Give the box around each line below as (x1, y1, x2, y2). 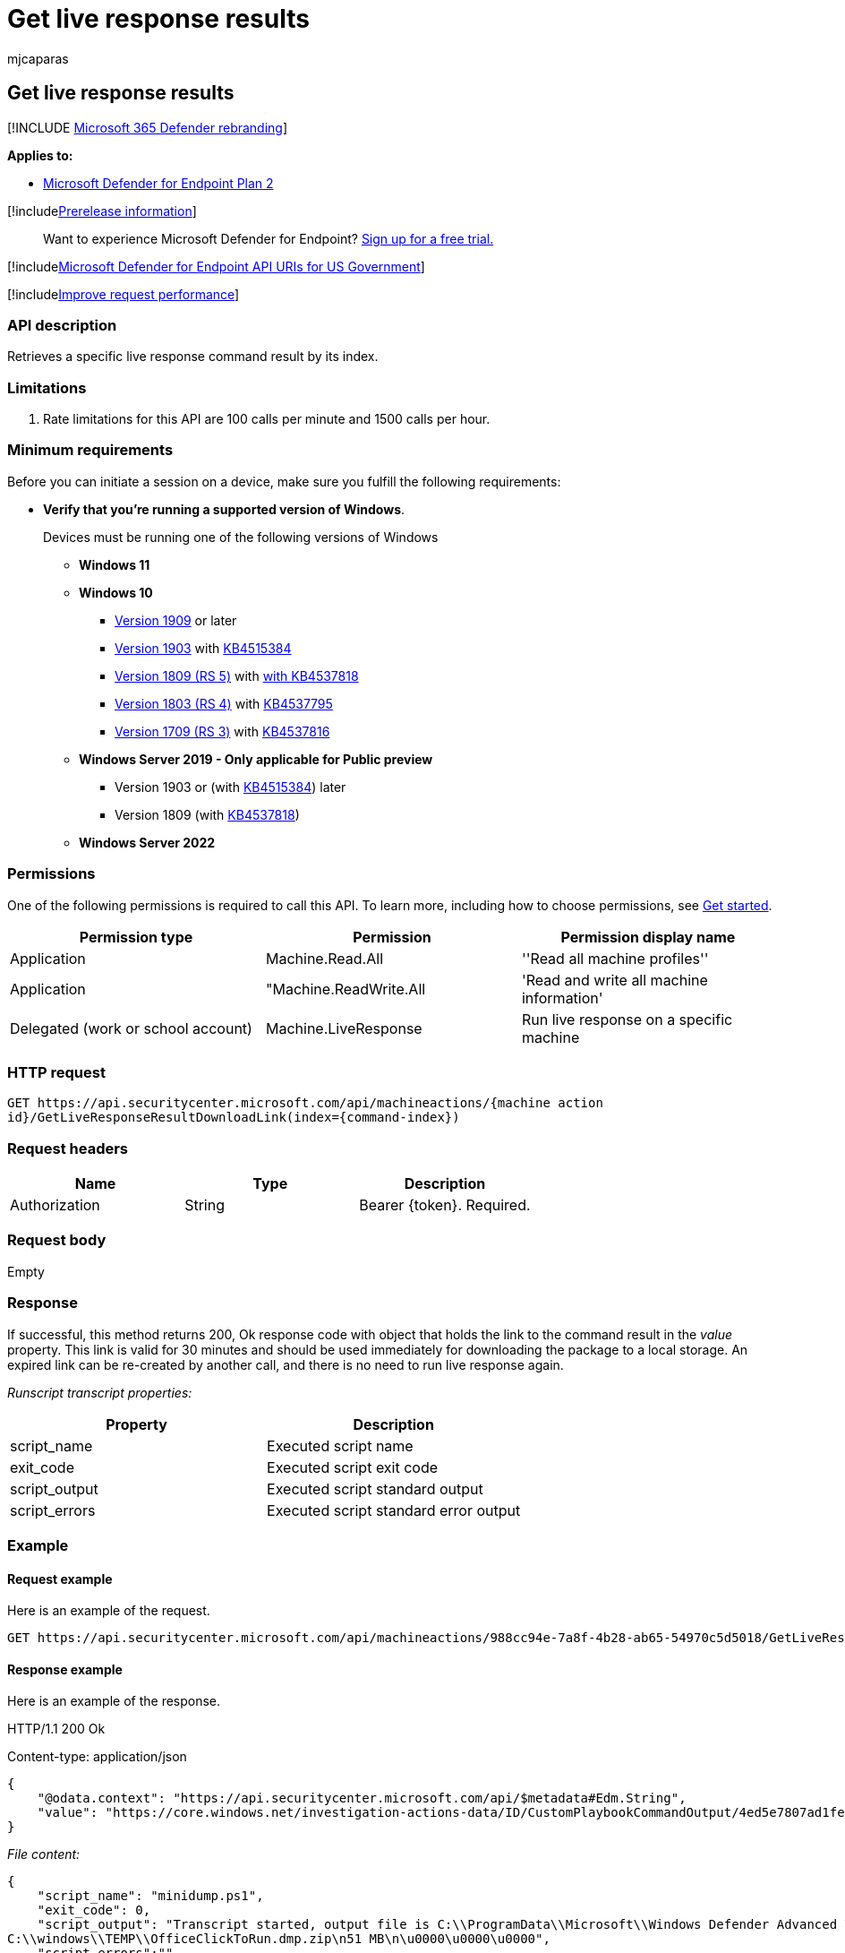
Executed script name (267, 1436, 414, 1455)
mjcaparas (7, 50, 69, 66)
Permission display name (560, 927, 736, 946)
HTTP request (7, 1063, 106, 1081)
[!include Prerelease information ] (7, 202, 197, 219)
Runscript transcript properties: (7, 1384, 192, 1400)
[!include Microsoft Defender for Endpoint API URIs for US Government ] (7, 258, 425, 274)
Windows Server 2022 (79, 834, 216, 850)
